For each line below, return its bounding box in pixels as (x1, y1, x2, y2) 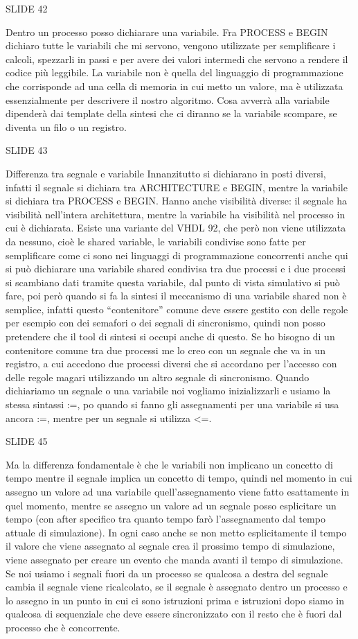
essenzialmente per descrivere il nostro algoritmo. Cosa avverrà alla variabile (6, 92, 330, 107)
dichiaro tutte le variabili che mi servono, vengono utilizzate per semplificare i (6, 38, 336, 53)
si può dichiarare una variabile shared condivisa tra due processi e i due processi (6, 261, 346, 276)
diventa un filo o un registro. (6, 119, 127, 134)
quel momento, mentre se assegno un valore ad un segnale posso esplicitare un (6, 498, 337, 512)
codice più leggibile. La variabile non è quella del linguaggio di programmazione (6, 65, 343, 80)
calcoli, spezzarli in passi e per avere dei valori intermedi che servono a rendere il (6, 51, 348, 66)
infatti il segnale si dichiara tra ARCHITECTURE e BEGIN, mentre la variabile (6, 180, 348, 194)
